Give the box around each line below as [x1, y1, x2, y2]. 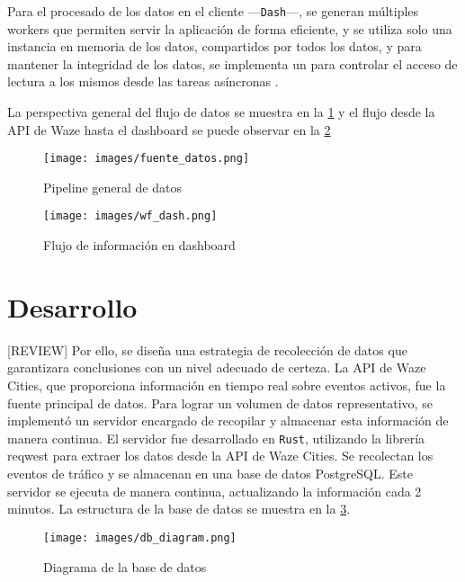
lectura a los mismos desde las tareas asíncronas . [7, 72, 279, 91]
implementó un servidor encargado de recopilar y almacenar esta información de [7, 411, 449, 430]
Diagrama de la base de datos [43, 557, 207, 576]
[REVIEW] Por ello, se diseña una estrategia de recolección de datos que [7, 340, 407, 359]
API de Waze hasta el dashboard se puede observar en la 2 [7, 120, 331, 139]
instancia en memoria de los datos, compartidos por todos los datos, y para [7, 37, 422, 56]
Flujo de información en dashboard [43, 236, 236, 255]
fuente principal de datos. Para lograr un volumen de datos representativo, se [7, 393, 433, 412]
